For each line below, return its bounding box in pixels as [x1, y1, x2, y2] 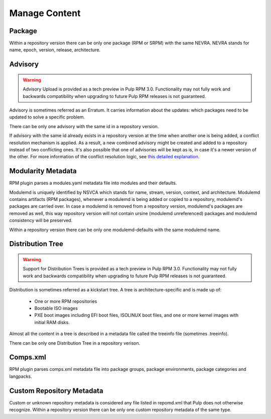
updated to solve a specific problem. [9, 114, 85, 120]
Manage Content [9, 8, 81, 19]
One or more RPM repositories [34, 298, 97, 304]
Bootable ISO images [34, 305, 78, 311]
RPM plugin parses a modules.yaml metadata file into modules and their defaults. [9, 180, 177, 186]
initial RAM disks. [34, 319, 70, 325]
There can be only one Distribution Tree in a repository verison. [9, 340, 141, 346]
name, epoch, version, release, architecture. [9, 47, 100, 53]
